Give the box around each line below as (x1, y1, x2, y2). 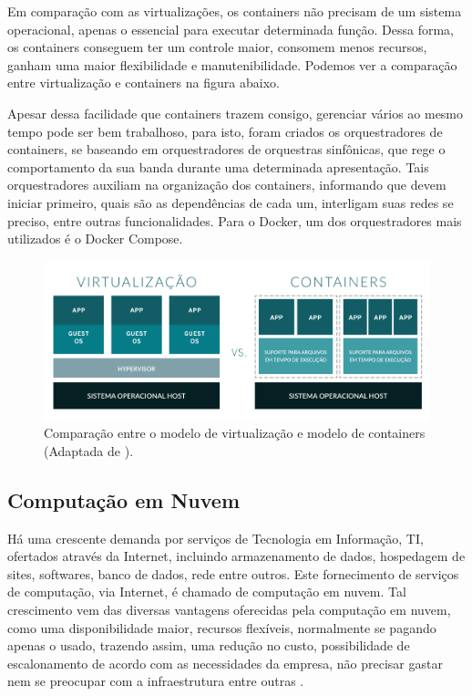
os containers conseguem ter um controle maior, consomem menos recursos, (7, 37, 427, 57)
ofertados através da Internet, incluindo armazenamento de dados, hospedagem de (7, 546, 466, 566)
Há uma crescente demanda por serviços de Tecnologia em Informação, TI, (7, 528, 424, 547)
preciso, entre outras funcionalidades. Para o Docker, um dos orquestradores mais (7, 211, 462, 230)
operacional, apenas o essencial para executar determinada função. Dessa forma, (7, 19, 454, 38)
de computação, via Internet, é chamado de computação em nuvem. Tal (7, 582, 406, 601)
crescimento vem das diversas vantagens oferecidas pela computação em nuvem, (7, 600, 451, 619)
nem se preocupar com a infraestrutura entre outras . (7, 671, 304, 691)
